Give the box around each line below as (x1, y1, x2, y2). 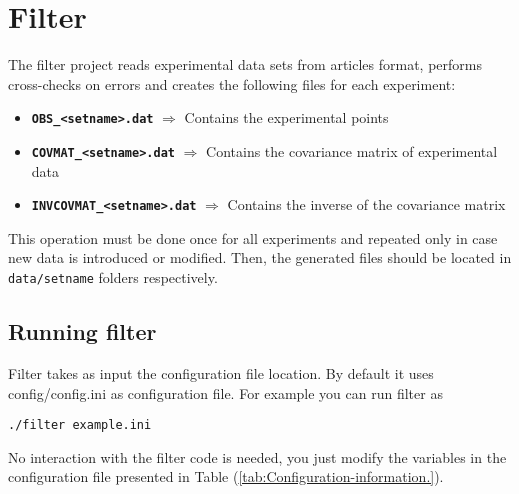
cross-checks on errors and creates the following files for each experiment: (8, 73, 456, 94)
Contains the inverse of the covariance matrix (227, 194, 506, 215)
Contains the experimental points (184, 107, 389, 128)
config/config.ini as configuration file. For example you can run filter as (8, 382, 443, 403)
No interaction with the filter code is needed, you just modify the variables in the (8, 446, 507, 467)
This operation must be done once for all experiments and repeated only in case (8, 227, 498, 248)
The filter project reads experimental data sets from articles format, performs (8, 54, 482, 75)
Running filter (8, 316, 157, 347)
